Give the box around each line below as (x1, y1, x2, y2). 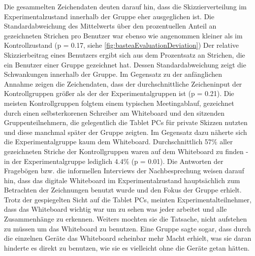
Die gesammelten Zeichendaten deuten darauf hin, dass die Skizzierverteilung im (4, 1, 247, 11)
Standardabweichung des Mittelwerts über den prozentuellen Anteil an (4, 21, 217, 31)
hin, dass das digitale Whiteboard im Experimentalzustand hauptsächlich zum (4, 175, 240, 185)
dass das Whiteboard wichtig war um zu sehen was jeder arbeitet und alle (4, 204, 227, 214)
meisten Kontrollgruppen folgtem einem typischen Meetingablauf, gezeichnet (4, 97, 234, 108)
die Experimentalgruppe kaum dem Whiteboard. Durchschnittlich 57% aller (4, 136, 233, 147)
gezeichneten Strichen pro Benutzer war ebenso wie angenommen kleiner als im (4, 30, 243, 40)
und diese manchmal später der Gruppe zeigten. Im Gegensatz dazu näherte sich (4, 127, 247, 137)
